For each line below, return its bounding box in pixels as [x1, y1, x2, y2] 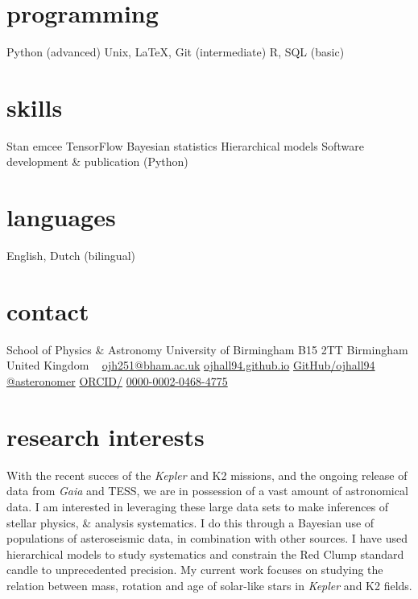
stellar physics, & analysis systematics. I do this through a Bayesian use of [6, 514, 375, 531]
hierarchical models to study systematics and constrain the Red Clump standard [6, 545, 404, 562]
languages [6, 200, 116, 233]
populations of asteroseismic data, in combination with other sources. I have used [6, 530, 408, 547]
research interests [6, 419, 205, 452]
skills [6, 90, 63, 123]
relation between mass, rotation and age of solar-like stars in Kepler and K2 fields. [6, 576, 412, 593]
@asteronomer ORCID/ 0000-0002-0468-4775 [6, 373, 228, 390]
